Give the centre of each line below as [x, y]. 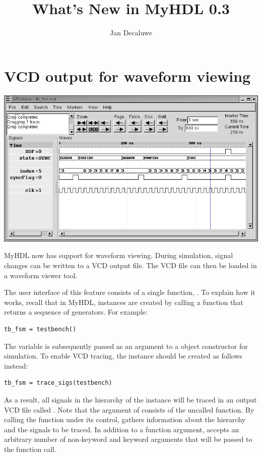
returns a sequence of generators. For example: [76, 312]
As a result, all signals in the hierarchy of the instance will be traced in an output [130, 399]
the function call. [30, 449]
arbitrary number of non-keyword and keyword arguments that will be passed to [128, 439]
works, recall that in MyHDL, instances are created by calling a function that [124, 302]
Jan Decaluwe [131, 33]
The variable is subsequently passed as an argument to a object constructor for [126, 346]
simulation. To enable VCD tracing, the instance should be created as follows [123, 356]
